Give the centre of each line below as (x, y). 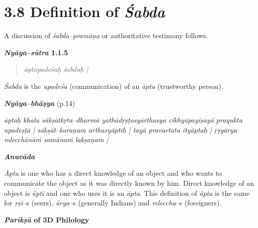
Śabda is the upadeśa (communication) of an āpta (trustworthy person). (114, 86)
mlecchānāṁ (23, 139)
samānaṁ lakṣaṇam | (76, 139)
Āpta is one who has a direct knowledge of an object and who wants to (113, 173)
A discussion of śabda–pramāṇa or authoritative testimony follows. (106, 35)
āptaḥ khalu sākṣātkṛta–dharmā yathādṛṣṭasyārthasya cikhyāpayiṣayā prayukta (123, 120)
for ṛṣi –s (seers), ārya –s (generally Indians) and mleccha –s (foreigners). (113, 203)
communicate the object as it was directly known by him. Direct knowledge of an (129, 183)
